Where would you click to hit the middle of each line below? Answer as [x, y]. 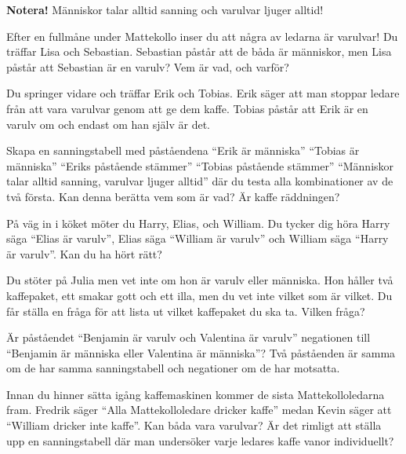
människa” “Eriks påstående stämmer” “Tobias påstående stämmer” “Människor [200, 165]
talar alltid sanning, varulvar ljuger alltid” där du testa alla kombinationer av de [200, 181]
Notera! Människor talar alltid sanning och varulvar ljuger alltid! [165, 9]
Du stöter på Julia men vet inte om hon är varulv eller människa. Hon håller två [200, 280]
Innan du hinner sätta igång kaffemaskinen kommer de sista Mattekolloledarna [196, 394]
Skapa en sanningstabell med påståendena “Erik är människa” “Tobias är [183, 150]
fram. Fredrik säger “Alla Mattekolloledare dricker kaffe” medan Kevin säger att [199, 410]
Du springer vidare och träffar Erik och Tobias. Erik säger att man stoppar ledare [203, 93]
